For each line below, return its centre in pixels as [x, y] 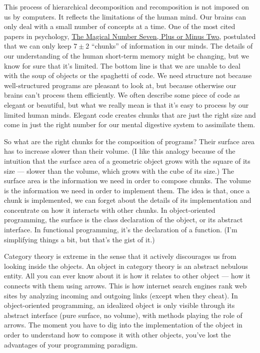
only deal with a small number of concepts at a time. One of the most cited [120, 26]
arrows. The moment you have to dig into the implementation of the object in [123, 325]
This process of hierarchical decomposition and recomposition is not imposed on [126, 7]
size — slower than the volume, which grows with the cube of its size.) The [119, 170]
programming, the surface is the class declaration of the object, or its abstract [123, 220]
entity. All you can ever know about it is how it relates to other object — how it [127, 276]
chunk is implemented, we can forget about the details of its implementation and [128, 200]
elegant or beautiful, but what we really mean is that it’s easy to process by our [126, 104]
